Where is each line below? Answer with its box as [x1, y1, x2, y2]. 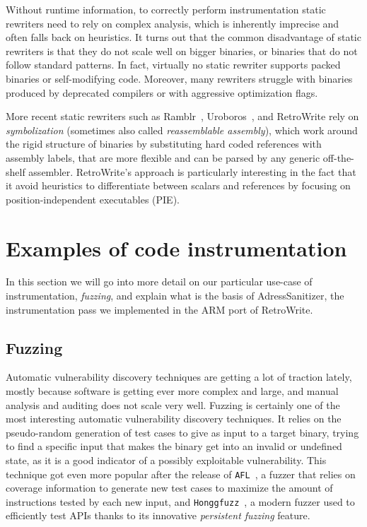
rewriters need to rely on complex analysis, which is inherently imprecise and [6, 16, 339, 30]
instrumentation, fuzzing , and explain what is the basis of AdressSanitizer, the [6, 288, 344, 303]
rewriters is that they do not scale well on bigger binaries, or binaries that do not [6, 43, 358, 58]
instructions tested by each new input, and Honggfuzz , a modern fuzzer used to [6, 494, 355, 509]
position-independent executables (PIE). [6, 191, 180, 206]
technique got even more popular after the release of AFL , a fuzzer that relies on [6, 466, 356, 481]
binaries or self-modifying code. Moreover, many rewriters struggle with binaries [6, 71, 353, 85]
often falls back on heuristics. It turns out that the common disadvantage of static [6, 30, 361, 45]
